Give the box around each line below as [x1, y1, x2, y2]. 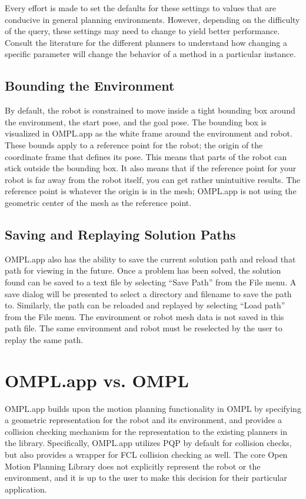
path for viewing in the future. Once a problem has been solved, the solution [5, 264, 281, 277]
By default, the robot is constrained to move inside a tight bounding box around [5, 104, 295, 117]
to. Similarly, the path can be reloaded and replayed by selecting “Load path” [5, 299, 285, 311]
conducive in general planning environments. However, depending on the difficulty [5, 13, 300, 25]
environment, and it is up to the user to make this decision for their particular [5, 471, 287, 484]
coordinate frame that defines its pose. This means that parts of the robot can [5, 150, 287, 162]
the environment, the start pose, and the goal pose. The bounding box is [5, 115, 267, 128]
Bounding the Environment [5, 76, 175, 95]
